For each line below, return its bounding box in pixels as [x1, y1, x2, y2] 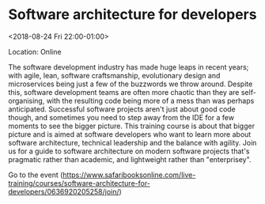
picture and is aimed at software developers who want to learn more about [8, 129, 252, 139]
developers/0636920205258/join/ [8, 187, 120, 196]
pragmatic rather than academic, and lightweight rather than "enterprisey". [8, 154, 252, 164]
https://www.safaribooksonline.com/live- [62, 170, 196, 179]
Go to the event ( [8, 170, 63, 179]
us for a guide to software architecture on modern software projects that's [8, 146, 251, 156]
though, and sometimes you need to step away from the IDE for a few [8, 112, 235, 122]
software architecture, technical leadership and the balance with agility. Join [8, 138, 257, 147]
